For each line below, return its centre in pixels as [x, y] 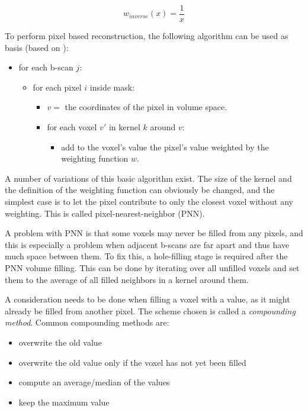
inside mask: [112, 87]
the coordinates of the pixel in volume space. [146, 107]
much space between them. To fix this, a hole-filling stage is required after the [146, 256]
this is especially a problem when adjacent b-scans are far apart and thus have [147, 244]
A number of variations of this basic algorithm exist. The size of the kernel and [148, 178]
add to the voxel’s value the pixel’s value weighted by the [165, 147]
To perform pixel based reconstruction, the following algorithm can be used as [147, 36]
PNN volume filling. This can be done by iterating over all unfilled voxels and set [152, 267]
